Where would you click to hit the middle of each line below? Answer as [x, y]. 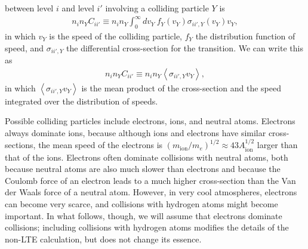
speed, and [24, 47]
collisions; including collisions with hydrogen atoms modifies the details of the [147, 227]
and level [78, 8]
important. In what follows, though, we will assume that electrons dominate [144, 215]
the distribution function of [245, 36]
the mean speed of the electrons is [101, 145]
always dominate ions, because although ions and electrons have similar [135, 132]
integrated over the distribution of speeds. [81, 101]
